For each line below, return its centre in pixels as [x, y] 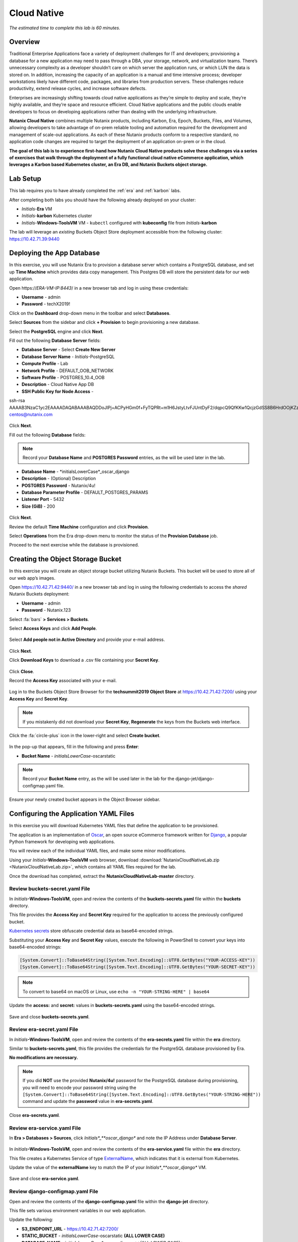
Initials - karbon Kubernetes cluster [57, 216]
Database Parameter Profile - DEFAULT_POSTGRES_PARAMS [85, 492]
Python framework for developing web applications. [62, 842]
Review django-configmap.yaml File [54, 1191]
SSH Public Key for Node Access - [58, 391]
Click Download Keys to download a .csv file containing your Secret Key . [84, 660]
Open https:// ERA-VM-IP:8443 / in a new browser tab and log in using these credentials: [99, 288]
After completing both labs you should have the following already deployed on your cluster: [103, 200]
